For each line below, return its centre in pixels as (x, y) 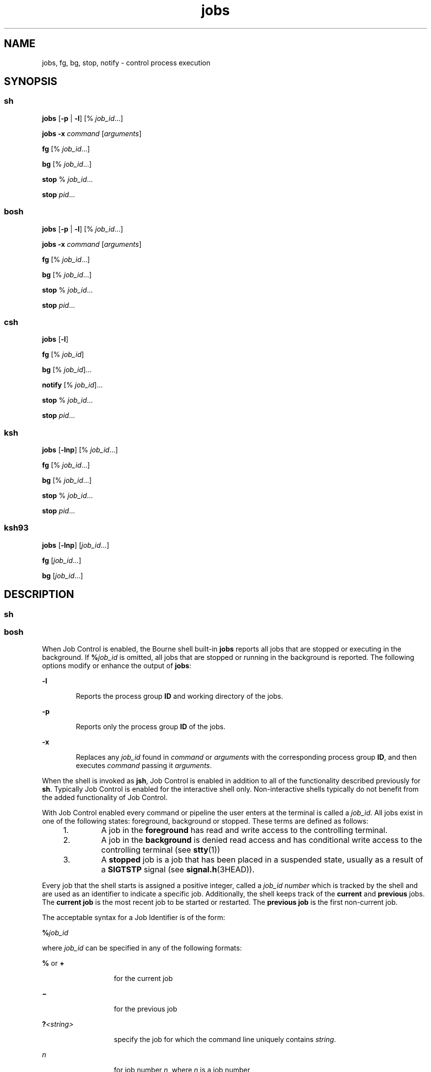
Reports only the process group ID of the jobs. (151, 727)
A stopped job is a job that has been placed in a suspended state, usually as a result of (262, 860)
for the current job (143, 979)
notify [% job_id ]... (72, 385)
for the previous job (146, 1009)
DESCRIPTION (39, 595)
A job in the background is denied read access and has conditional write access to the (262, 840)
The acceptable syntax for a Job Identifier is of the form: (134, 918)
